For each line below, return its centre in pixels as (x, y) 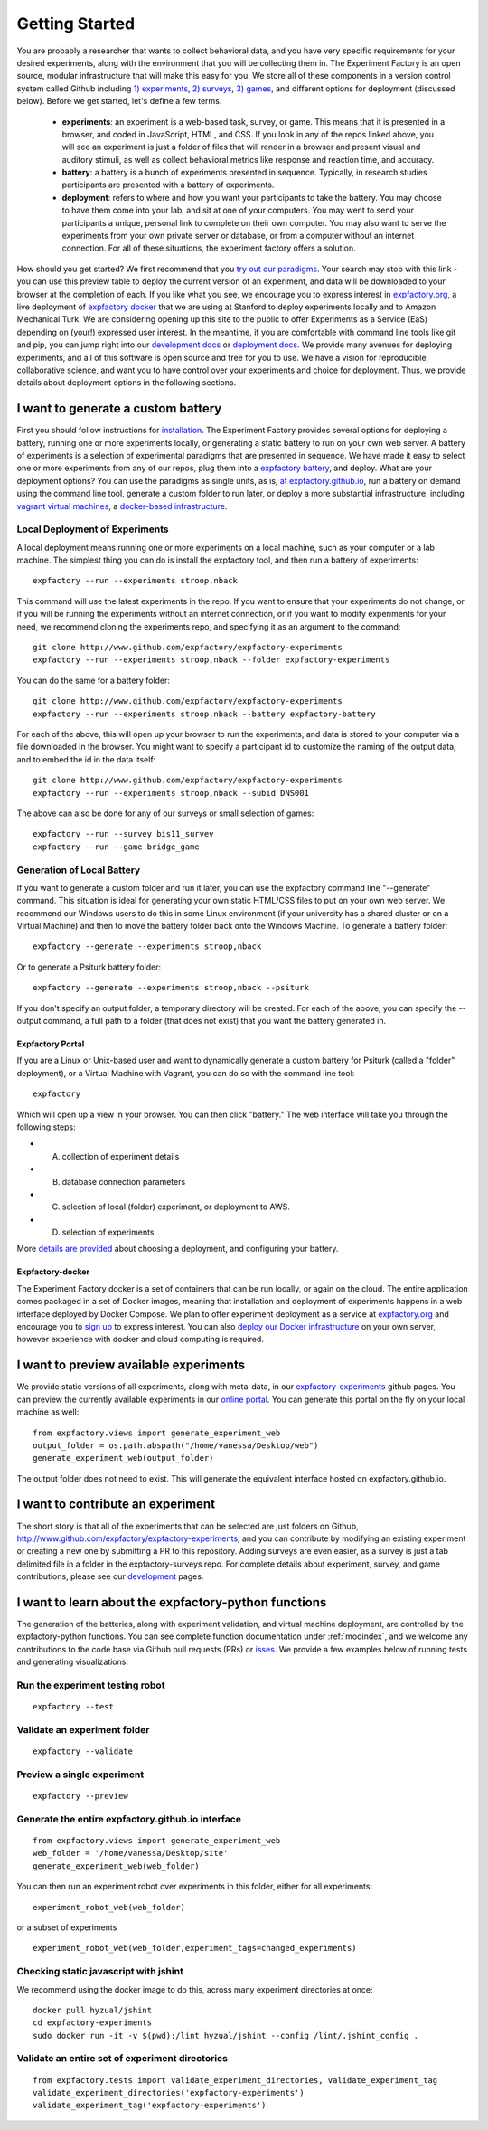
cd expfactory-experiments (93, 2023)
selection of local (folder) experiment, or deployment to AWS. (176, 1207)
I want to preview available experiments (131, 1365)
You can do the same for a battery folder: (94, 680)
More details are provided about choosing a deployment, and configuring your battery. (178, 1249)
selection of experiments (108, 1232)
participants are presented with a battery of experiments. (168, 185)
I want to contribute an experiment (116, 1505)
